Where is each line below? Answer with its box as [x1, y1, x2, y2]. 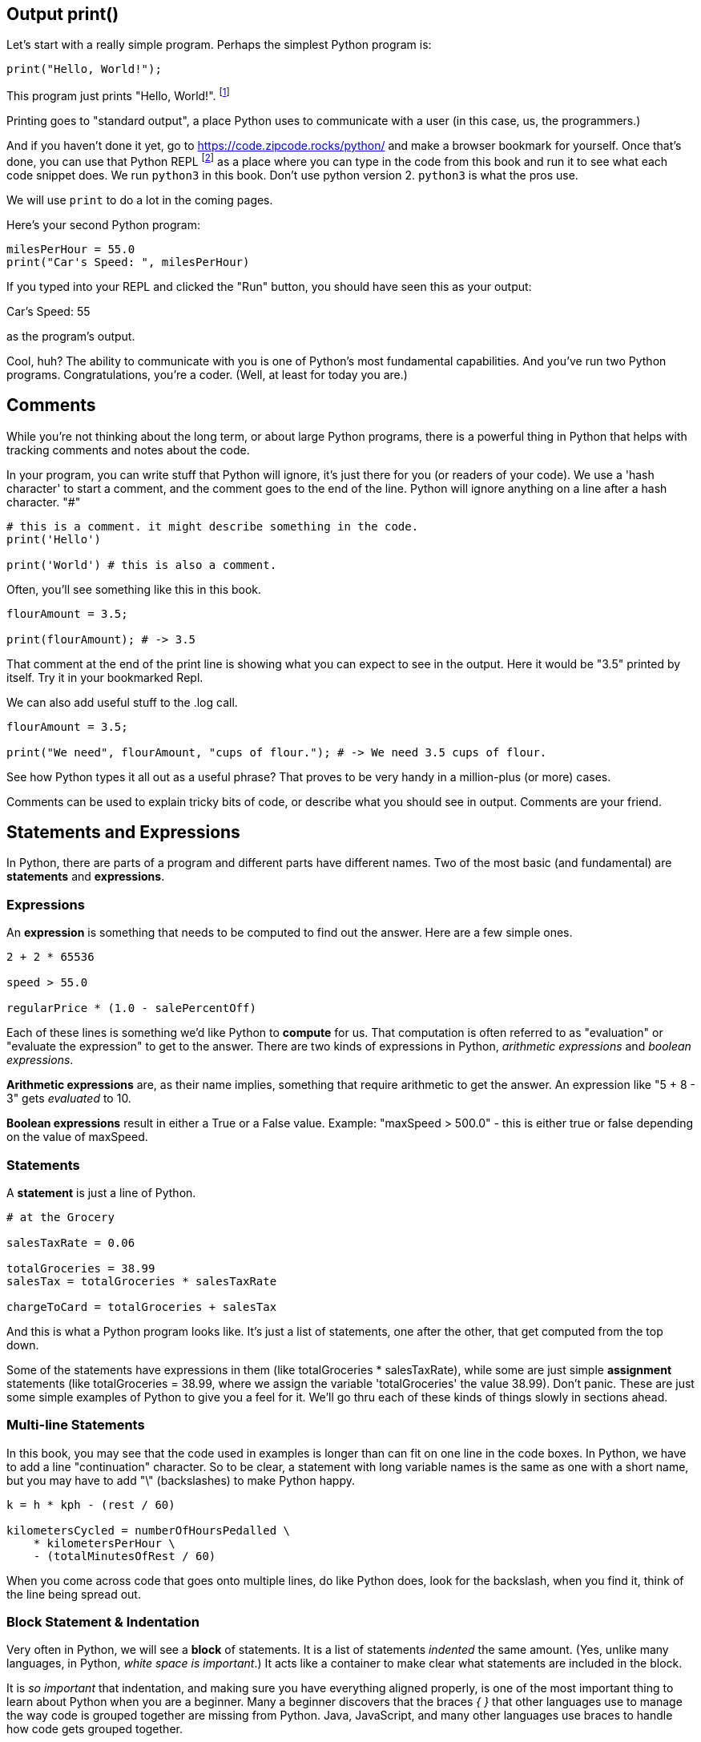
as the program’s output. [6, 329, 135, 343]
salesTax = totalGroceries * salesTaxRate [6, 1274, 277, 1288]
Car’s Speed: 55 [6, 304, 91, 318]
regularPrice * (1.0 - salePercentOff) [6, 1002, 256, 1015]
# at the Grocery [6, 1210, 115, 1224]
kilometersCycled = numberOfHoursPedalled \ [6, 1523, 291, 1537]
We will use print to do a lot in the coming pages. [6, 192, 273, 207]
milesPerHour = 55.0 [6, 242, 135, 256]
